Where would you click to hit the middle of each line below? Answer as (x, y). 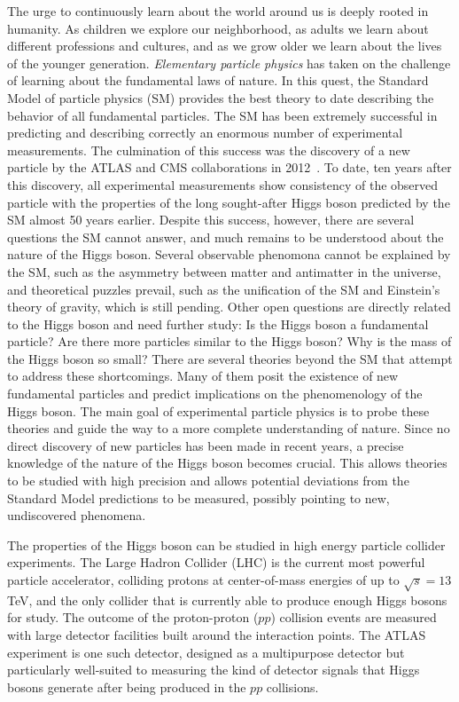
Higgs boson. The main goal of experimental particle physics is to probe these (218, 410)
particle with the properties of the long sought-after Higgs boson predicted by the (229, 202)
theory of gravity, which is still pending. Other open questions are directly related (229, 307)
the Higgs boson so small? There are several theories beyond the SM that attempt (230, 358)
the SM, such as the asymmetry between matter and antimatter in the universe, (224, 271)
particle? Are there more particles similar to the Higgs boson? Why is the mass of (229, 341)
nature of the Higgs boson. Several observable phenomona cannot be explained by (229, 254)
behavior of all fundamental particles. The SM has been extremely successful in (222, 115)
